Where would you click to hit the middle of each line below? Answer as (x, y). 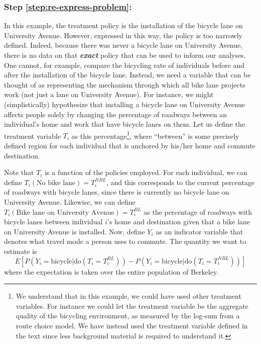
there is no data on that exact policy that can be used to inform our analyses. (125, 55)
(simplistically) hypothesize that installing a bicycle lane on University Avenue (125, 104)
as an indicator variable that (200, 231)
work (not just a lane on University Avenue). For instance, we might (109, 94)
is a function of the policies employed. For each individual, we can (146, 172)
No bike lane (56, 183)
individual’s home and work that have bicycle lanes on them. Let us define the (124, 124)
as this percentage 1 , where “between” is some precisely (155, 135)
